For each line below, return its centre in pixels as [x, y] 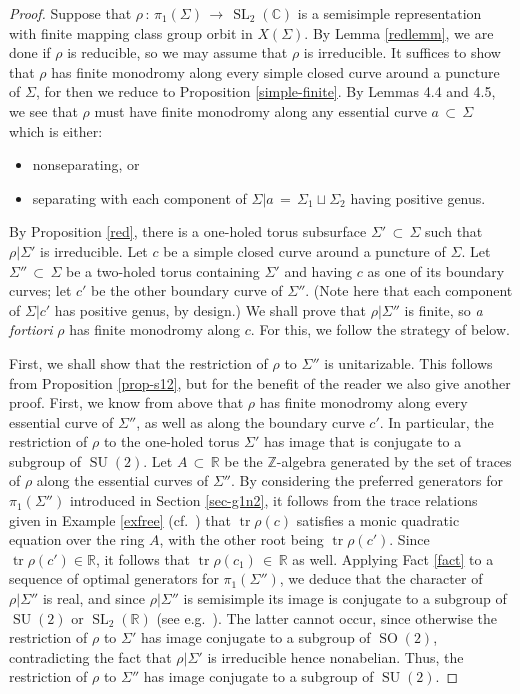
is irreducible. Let [94, 250]
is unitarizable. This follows [408, 362]
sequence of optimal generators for [114, 578]
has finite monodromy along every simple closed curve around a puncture [275, 71]
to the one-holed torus [171, 441]
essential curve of [61, 421]
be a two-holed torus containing [162, 270]
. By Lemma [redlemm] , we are [399, 32]
